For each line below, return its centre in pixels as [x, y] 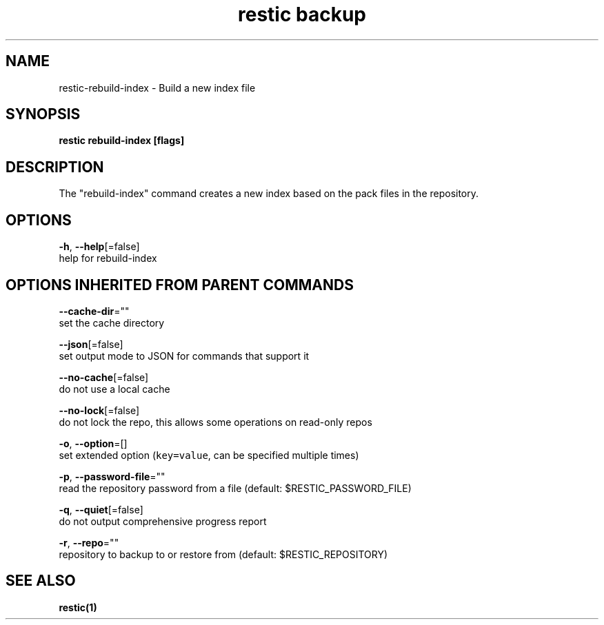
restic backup [302, 14]
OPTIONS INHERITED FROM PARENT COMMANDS [180, 285]
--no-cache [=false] [104, 377]
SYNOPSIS [43, 114]
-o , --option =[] [93, 443]
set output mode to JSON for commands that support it [184, 356]
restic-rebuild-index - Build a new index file [157, 88]
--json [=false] [91, 344]
